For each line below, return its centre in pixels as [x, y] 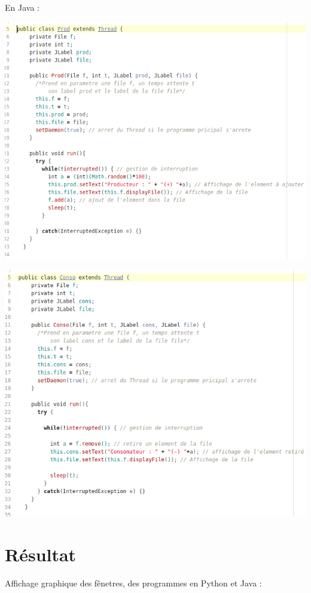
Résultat [41, 554]
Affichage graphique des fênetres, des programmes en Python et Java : [133, 583]
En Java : [22, 7]
